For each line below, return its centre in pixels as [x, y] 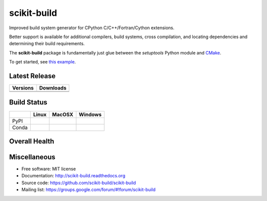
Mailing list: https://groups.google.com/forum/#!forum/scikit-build [89, 190]
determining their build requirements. [47, 44]
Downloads [53, 88]
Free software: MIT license [49, 169]
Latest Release [32, 76]
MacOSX [63, 114]
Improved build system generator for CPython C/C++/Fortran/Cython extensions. [92, 28]
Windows [90, 114]
